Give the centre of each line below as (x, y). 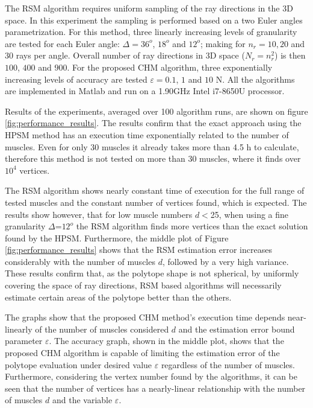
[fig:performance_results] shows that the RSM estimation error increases (138, 250)
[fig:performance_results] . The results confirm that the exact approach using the (153, 123)
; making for (223, 43)
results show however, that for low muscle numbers (99, 214)
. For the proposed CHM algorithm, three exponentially (170, 67)
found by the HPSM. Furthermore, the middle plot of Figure (117, 237)
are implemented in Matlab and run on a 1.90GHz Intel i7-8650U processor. (145, 91)
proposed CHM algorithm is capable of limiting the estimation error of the (142, 353)
